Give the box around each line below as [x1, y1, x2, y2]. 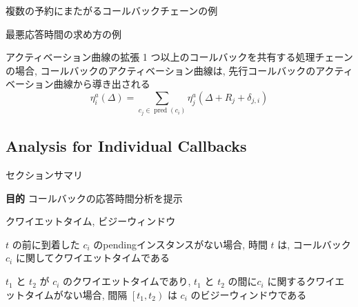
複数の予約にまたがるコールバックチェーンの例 [6, 3, 218, 17]
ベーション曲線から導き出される [6, 77, 150, 91]
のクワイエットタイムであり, [63, 274, 191, 288]
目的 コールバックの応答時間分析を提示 [6, 190, 183, 205]
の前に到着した [12, 237, 80, 251]
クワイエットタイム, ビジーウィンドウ [6, 214, 176, 228]
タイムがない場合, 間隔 [24, 287, 128, 301]
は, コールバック [277, 237, 351, 251]
